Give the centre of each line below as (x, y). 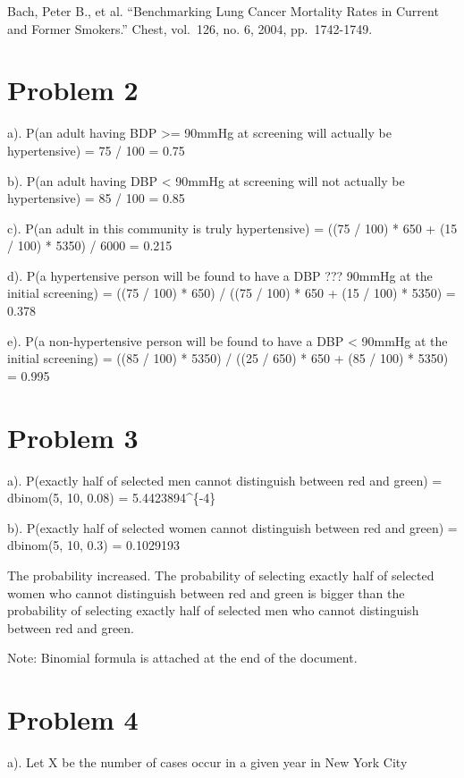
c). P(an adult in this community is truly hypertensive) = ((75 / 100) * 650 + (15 (232, 228)
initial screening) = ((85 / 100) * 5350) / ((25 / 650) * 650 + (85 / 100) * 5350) (228, 358)
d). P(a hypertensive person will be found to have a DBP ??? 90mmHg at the (220, 275)
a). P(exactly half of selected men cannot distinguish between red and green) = (225, 480)
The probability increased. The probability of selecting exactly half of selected (221, 575)
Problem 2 (73, 90)
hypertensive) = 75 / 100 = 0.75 (96, 150)
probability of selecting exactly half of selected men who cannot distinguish (213, 610)
